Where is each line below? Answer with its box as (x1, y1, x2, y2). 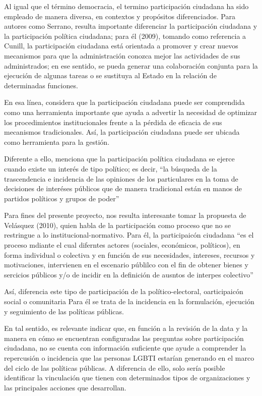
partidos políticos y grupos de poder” (4, 193, 119, 203)
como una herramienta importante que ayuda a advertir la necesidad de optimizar (4, 106, 257, 117)
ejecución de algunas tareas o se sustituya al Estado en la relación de (4, 70, 217, 81)
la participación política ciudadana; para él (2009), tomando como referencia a (4, 30, 246, 41)
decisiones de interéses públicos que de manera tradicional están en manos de (4, 183, 242, 194)
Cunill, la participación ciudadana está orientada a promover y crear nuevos (4, 40, 238, 51)
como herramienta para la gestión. (4, 136, 110, 147)
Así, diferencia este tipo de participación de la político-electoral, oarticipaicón (4, 286, 243, 297)
